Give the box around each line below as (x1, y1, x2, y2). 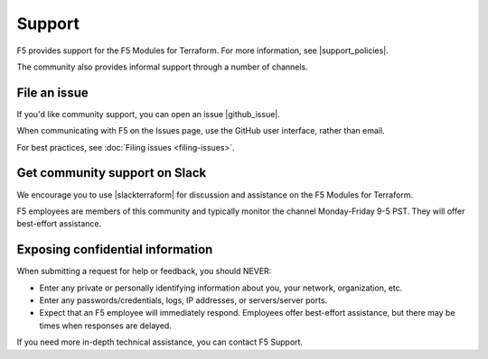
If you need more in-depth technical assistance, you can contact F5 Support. (16, 336, 303, 347)
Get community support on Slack (16, 165, 207, 180)
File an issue (16, 85, 89, 100)
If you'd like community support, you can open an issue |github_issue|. (16, 108, 280, 119)
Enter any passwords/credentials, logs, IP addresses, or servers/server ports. (39, 295, 328, 306)
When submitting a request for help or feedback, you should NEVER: (16, 266, 272, 277)
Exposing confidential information (16, 242, 213, 257)
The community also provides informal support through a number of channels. (16, 61, 309, 72)
